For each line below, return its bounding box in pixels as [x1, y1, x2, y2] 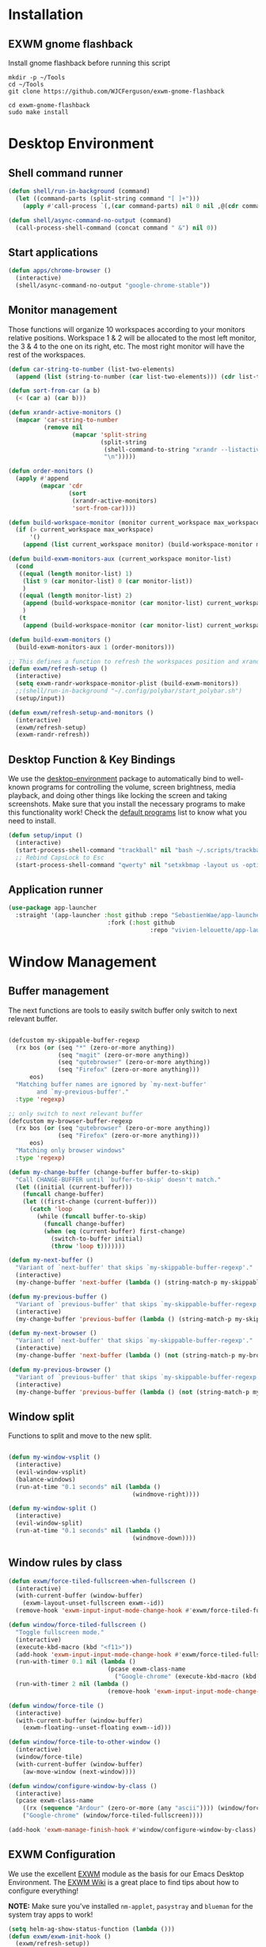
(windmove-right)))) [131, 1490, 200, 1498]
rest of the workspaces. [8, 349, 85, 359]
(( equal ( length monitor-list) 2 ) [18, 592, 133, 600]
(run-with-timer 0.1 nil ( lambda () [15, 1658, 136, 1666]
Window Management [8, 953, 157, 970]
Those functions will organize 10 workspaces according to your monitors [8, 324, 245, 334]
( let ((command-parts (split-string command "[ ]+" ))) [15, 195, 200, 202]
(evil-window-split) [15, 1519, 83, 1528]
